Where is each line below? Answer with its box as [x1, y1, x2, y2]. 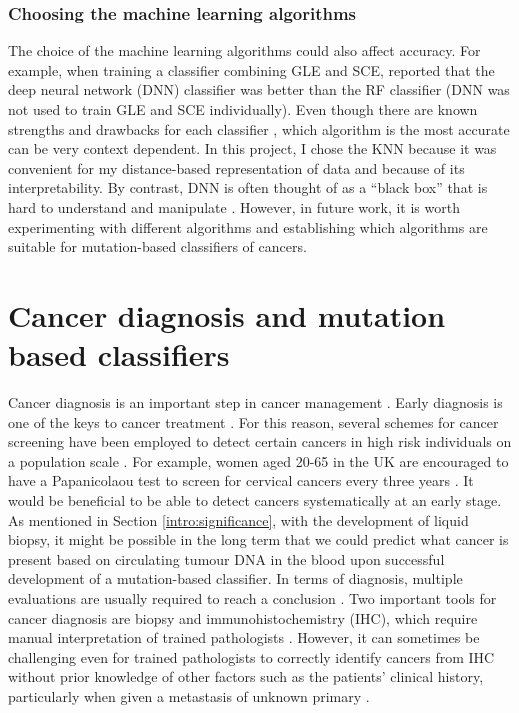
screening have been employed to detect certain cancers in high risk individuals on [8, 431, 512, 452]
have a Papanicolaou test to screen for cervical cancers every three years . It [8, 470, 474, 491]
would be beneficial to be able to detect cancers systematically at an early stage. [8, 490, 502, 511]
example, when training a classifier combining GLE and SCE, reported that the [8, 59, 495, 80]
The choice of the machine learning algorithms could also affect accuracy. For [8, 40, 481, 61]
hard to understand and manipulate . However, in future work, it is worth [8, 196, 460, 217]
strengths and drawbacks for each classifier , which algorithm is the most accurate [8, 118, 510, 139]
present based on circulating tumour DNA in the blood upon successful [8, 548, 445, 569]
